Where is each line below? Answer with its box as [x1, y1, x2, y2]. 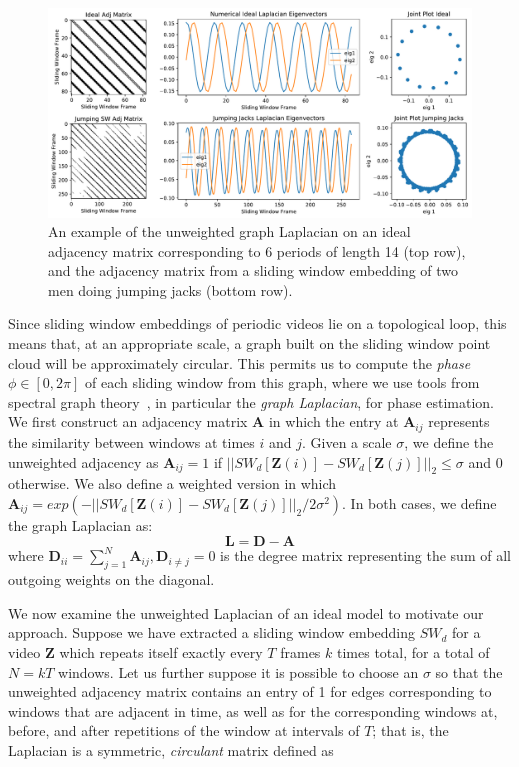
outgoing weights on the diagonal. [8, 569, 215, 590]
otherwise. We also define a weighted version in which [8, 473, 337, 494]
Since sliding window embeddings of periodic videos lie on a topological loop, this [8, 313, 507, 334]
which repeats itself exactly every [59, 642, 263, 663]
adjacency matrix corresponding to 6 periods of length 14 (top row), [48, 240, 466, 261]
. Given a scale [301, 431, 392, 452]
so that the [435, 661, 503, 682]
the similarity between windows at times [8, 431, 255, 452]
